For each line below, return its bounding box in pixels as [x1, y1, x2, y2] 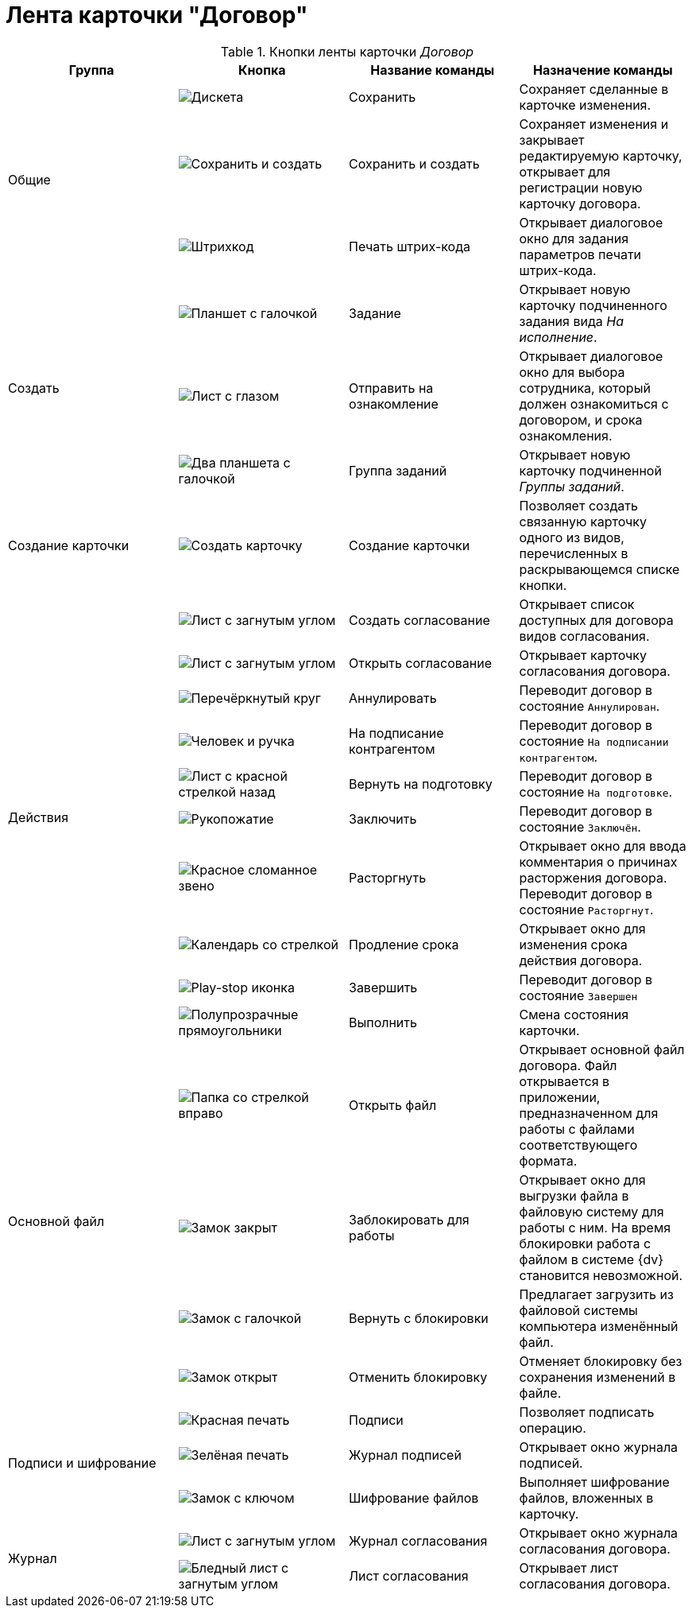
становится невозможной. [519, 1267, 683, 1283]
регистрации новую [519, 179, 643, 196]
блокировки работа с [519, 1235, 651, 1251]
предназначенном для [519, 1104, 659, 1121]
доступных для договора [519, 611, 674, 628]
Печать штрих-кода [349, 238, 470, 254]
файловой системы [519, 1302, 638, 1318]
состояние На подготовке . [519, 783, 673, 800]
